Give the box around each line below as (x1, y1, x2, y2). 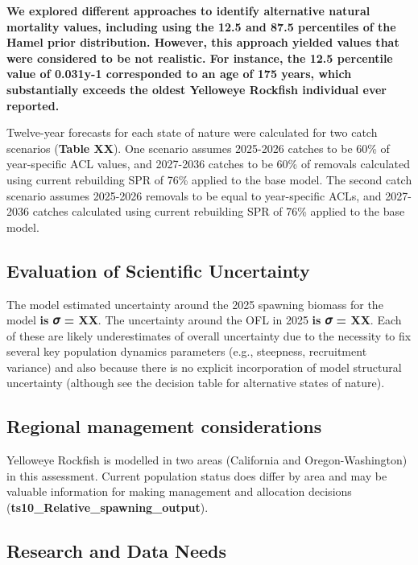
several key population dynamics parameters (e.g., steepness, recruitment (6, 343, 367, 360)
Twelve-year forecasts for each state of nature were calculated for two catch (6, 124, 378, 141)
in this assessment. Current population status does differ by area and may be (6, 467, 387, 484)
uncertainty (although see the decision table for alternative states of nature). (6, 374, 385, 391)
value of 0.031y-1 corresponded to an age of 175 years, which (6, 65, 352, 82)
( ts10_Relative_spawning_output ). (6, 499, 209, 516)
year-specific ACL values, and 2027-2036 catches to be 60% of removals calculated (6, 155, 410, 172)
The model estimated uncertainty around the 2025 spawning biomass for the (6, 295, 383, 312)
